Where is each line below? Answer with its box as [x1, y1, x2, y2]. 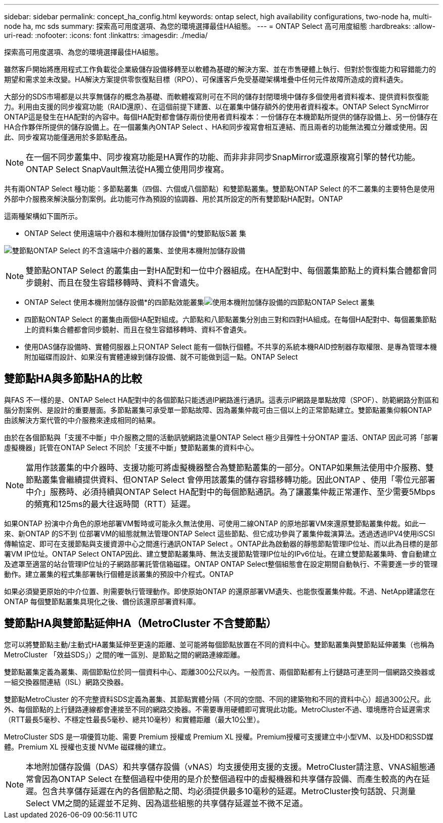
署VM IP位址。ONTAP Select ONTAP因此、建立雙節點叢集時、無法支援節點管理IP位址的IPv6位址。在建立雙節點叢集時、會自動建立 [4, 549, 437, 558]
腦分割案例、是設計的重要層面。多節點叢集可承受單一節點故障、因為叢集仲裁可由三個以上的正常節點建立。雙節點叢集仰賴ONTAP [4, 405, 432, 414]
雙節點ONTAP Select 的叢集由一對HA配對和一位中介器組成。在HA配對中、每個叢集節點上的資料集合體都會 [26, 265, 429, 276]
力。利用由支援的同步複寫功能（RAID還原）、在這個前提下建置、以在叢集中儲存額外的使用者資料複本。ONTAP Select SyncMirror [4, 102, 429, 111]
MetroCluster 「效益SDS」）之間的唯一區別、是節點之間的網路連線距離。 [4, 650, 244, 659]
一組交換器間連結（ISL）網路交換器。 [4, 677, 128, 686]
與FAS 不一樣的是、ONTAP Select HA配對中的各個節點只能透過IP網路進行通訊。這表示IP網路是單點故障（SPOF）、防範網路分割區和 [4, 395, 439, 404]
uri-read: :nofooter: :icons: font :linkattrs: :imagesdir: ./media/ [4, 31, 208, 40]
